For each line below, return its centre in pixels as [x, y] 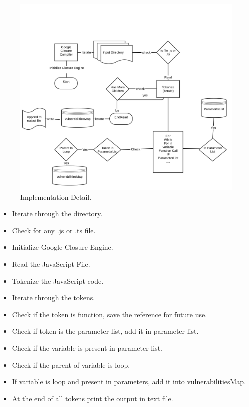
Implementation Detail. [56, 196]
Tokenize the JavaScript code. [58, 281]
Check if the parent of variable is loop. [71, 365]
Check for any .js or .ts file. [54, 230]
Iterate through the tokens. [54, 298]
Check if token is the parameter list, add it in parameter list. [105, 331]
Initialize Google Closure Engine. [63, 247]
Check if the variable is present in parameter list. [87, 348]
